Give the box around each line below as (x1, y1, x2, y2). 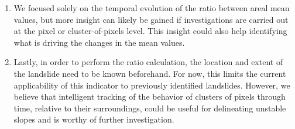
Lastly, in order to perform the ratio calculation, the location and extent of (13, 56, 283, 68)
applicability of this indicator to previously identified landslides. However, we (13, 79, 290, 91)
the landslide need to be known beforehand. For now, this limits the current (13, 67, 286, 79)
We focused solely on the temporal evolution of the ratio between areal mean (13, 2, 290, 13)
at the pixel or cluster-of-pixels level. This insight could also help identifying (13, 25, 287, 37)
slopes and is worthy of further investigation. (13, 113, 174, 125)
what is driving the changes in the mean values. (13, 36, 185, 48)
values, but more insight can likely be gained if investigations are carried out (13, 13, 289, 25)
